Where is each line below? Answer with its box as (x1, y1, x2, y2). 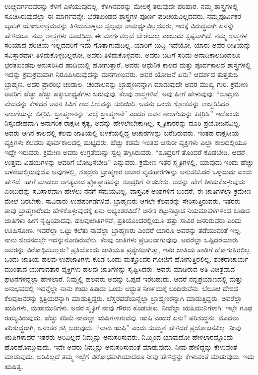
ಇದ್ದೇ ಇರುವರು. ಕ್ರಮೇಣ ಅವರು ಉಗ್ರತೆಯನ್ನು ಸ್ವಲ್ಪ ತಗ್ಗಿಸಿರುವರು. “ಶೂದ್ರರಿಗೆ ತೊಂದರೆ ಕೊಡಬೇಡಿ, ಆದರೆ (4, 147, 245, 157)
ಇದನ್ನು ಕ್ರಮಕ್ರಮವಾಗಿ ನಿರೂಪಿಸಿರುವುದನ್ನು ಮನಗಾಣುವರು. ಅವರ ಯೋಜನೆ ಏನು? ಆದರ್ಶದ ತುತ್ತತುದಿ (4, 69, 238, 79)
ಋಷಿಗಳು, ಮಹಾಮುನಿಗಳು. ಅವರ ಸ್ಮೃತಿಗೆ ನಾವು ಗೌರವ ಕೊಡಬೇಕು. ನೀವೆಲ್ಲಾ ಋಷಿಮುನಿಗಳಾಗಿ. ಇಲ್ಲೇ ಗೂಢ (4, 302, 253, 313)
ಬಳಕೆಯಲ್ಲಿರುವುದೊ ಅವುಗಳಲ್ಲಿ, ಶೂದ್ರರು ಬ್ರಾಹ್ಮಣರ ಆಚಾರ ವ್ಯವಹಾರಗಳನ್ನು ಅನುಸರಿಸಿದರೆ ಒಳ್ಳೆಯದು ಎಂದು (4, 166, 252, 177)
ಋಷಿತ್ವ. (4, 361, 24, 371)
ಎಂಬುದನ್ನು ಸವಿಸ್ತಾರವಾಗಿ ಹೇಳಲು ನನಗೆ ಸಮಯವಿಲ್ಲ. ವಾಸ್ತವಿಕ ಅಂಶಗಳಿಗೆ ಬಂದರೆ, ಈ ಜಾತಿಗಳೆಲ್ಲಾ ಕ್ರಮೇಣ (4, 186, 252, 196)
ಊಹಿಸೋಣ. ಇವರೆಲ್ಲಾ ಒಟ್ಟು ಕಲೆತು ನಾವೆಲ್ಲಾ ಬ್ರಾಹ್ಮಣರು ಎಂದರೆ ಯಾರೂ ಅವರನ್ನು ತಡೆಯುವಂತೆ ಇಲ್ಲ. (4, 225, 242, 235)
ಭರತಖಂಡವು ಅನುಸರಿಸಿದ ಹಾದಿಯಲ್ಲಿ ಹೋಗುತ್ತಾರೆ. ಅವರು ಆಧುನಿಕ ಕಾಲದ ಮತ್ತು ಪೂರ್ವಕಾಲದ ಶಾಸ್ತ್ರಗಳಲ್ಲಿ (4, 59, 251, 70)
